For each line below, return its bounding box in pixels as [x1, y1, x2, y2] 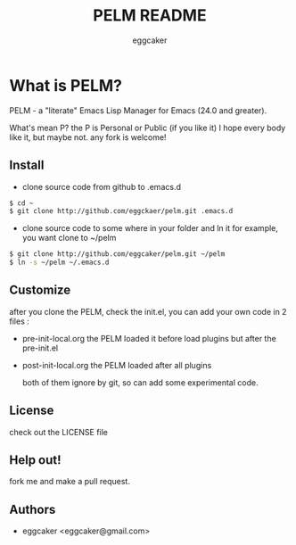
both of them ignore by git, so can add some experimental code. [21, 376, 259, 388]
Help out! [9, 452, 62, 468]
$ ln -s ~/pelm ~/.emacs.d [9, 258, 110, 268]
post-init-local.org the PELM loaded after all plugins [21, 359, 212, 370]
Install [9, 158, 45, 173]
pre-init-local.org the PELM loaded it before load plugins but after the [21, 333, 276, 343]
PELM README [93, 5, 207, 26]
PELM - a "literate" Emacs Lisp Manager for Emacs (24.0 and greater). [9, 104, 267, 116]
